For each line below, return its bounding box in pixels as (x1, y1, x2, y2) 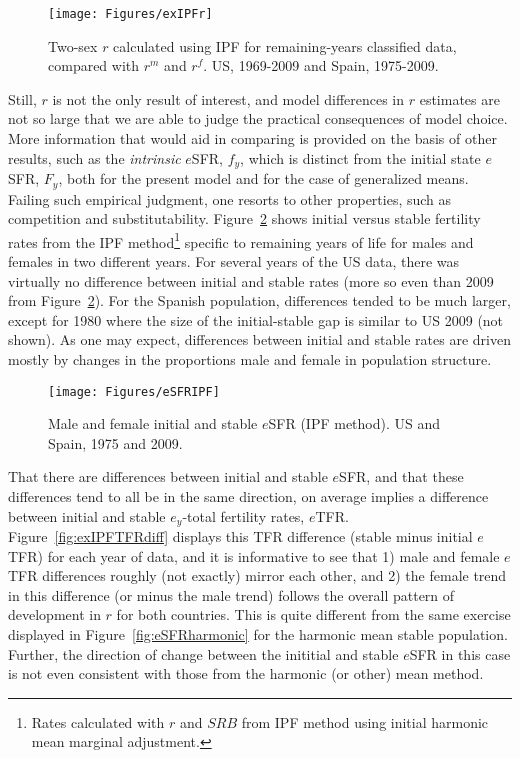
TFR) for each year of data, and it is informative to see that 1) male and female (8, 545, 500, 566)
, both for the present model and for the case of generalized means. (58, 168, 469, 189)
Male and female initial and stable (48, 413, 258, 434)
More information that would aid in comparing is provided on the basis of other (8, 128, 497, 149)
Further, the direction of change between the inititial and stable (8, 643, 399, 664)
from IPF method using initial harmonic (241, 711, 489, 732)
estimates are (419, 88, 500, 109)
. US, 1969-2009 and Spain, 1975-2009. (203, 55, 439, 76)
